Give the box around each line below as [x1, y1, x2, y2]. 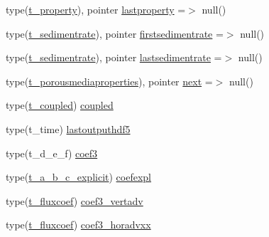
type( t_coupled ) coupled [6, 98, 114, 112]
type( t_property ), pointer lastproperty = [6, 2, 186, 16]
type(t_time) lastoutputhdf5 [6, 121, 131, 136]
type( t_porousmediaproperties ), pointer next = [6, 73, 213, 88]
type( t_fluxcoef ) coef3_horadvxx [6, 217, 151, 232]
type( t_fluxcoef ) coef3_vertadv [6, 193, 143, 208]
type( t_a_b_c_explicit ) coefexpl [6, 169, 151, 184]
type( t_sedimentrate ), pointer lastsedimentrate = [6, 50, 222, 65]
